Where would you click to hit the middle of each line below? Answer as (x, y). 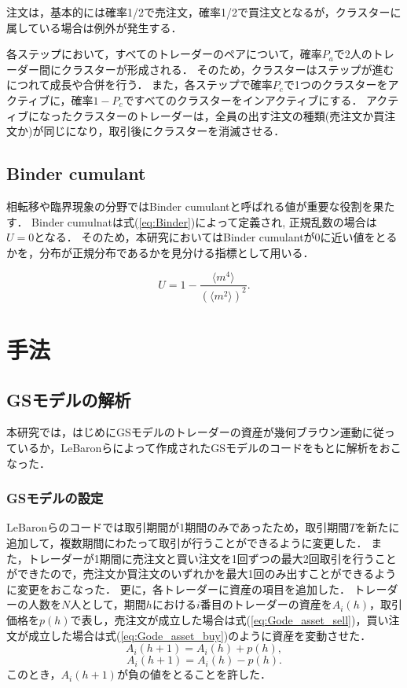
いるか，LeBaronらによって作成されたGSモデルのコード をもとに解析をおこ (209, 447)
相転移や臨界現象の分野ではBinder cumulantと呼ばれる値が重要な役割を (190, 206)
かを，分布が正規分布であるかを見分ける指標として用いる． (160, 252)
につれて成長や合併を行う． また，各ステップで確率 (139, 85)
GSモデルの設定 (55, 498)
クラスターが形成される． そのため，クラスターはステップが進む (227, 69)
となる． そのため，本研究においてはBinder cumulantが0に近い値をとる (216, 237)
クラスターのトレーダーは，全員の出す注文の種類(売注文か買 (228, 115)
